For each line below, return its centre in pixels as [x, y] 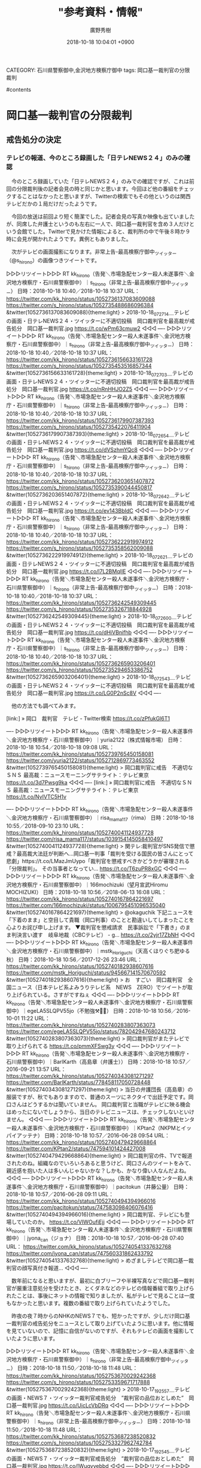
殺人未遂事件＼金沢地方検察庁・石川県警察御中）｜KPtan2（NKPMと [96, 1128]
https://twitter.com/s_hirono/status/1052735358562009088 [80, 548]
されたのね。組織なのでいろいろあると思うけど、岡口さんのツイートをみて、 [100, 1163]
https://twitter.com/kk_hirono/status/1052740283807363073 [81, 1025]
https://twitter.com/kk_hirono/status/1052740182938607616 [80, 966]
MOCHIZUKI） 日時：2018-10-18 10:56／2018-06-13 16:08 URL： [86, 892]
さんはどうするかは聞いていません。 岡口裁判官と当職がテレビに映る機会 [101, 1104]
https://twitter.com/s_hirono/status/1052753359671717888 [78, 1382]
